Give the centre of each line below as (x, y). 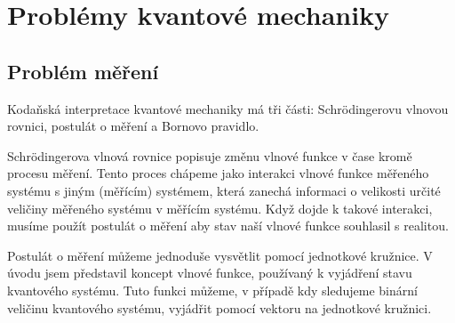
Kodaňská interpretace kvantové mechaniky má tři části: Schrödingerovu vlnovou (228, 108)
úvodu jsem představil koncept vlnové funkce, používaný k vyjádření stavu (210, 273)
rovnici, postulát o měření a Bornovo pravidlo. (133, 126)
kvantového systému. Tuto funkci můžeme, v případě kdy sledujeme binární (212, 290)
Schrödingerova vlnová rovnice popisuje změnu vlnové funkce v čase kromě (210, 155)
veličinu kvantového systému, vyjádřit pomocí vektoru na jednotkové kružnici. (220, 307)
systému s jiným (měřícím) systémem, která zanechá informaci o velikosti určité (224, 190)
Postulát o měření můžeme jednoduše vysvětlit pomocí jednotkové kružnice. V (220, 255)
